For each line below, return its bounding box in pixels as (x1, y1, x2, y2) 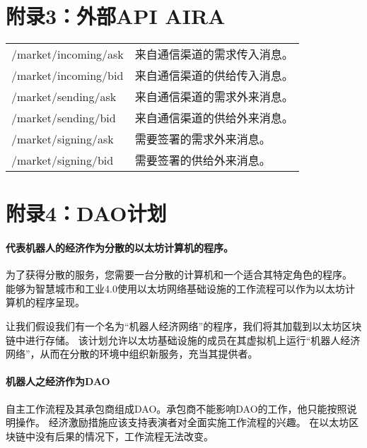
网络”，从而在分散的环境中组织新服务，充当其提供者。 (6, 346, 258, 361)
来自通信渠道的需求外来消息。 (134, 88, 293, 105)
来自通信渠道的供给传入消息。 (134, 67, 293, 84)
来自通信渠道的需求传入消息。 (134, 46, 293, 63)
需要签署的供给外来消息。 (134, 152, 271, 169)
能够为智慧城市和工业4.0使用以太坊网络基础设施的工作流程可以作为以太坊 (6, 281, 345, 295)
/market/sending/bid (11, 109, 116, 126)
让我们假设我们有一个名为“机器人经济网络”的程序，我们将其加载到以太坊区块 (6, 319, 362, 334)
